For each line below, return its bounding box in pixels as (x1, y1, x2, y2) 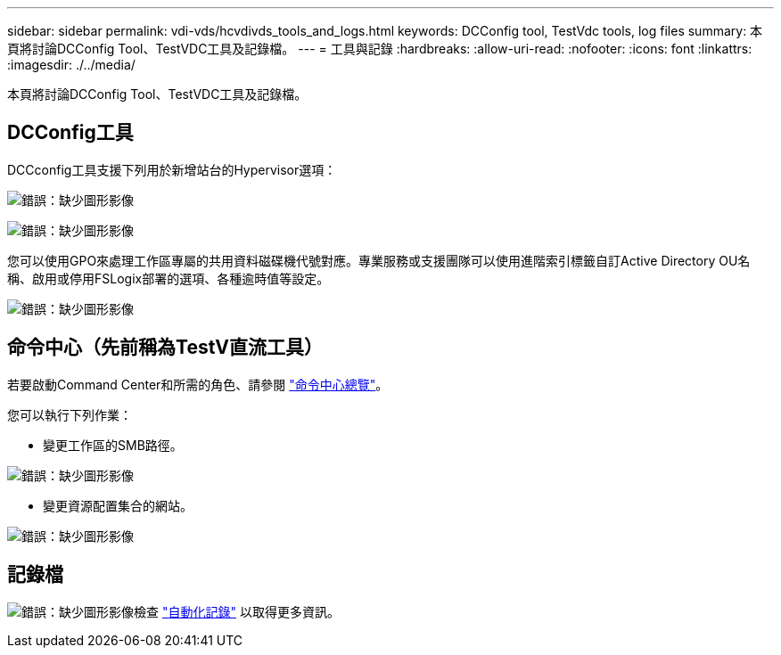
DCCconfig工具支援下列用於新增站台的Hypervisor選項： (7, 161, 337, 177)
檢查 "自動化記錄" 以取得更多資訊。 (134, 603, 340, 619)
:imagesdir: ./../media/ (7, 57, 136, 72)
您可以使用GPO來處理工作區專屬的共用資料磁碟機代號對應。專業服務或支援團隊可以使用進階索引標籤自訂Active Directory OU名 (7, 252, 751, 268)
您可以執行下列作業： (7, 406, 132, 422)
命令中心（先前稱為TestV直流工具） (7, 336, 323, 359)
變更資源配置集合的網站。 (43, 497, 193, 513)
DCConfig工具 (7, 121, 134, 144)
